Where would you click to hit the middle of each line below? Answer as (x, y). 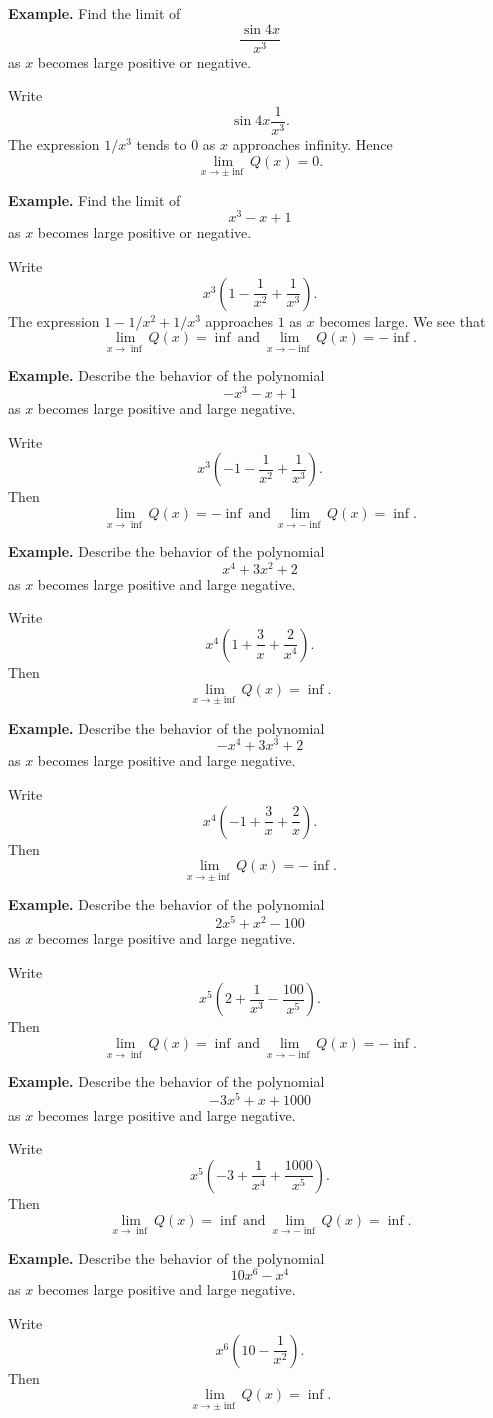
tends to (161, 143)
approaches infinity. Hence (312, 143)
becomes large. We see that (402, 320)
